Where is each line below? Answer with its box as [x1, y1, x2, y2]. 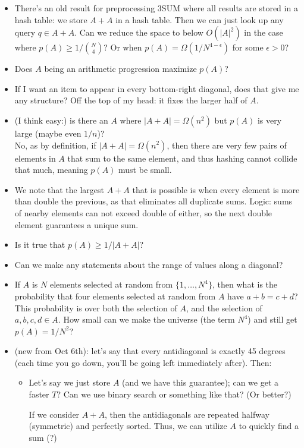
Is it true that [14, 238, 65, 251]
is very [257, 113, 282, 126]
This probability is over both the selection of [14, 301, 177, 314]
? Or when [104, 41, 142, 53]
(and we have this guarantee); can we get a [122, 376, 278, 389]
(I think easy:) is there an [14, 113, 108, 126]
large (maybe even [14, 127, 82, 139]
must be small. [118, 163, 172, 176]
